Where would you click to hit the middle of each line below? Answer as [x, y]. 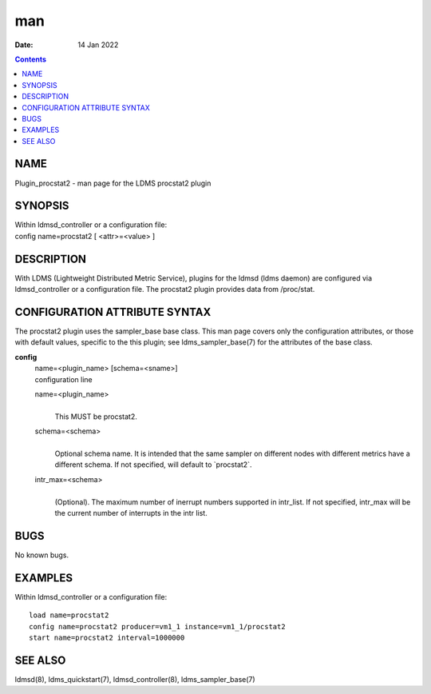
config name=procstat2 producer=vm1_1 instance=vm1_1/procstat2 [158, 626]
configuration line [64, 379]
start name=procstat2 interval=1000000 [107, 637]
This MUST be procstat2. [96, 417]
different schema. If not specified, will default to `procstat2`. [153, 465]
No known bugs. [42, 555]
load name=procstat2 [69, 615]
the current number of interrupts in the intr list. [131, 513]
